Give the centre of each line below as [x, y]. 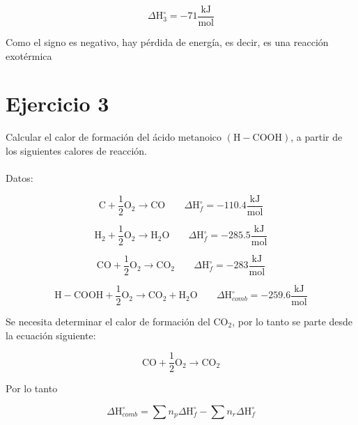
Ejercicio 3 [57, 103]
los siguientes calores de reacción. [76, 150]
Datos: [20, 178]
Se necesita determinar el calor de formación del [108, 321]
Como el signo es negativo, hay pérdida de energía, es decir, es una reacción [167, 42]
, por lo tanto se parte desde [293, 321]
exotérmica [29, 55]
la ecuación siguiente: [51, 335]
